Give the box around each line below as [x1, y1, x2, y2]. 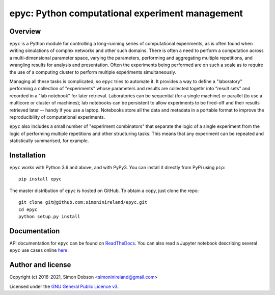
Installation [9, 151, 46, 159]
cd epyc [18, 206, 38, 212]
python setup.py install [18, 214, 80, 219]
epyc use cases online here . [9, 247, 69, 253]
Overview [9, 27, 41, 36]
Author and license [9, 260, 71, 270]
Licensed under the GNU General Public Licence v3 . [9, 283, 119, 289]
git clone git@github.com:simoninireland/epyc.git [18, 199, 148, 205]
